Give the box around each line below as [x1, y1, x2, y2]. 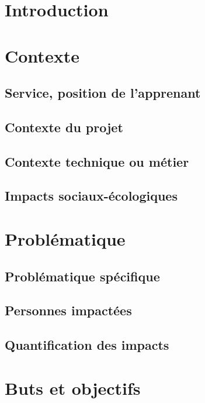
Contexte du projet [5, 118, 123, 136]
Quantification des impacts [5, 336, 169, 354]
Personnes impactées [5, 301, 132, 319]
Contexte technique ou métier [5, 152, 189, 170]
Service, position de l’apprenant [5, 84, 201, 102]
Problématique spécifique [5, 267, 160, 285]
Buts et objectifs [5, 376, 141, 399]
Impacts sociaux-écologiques [5, 187, 178, 205]
